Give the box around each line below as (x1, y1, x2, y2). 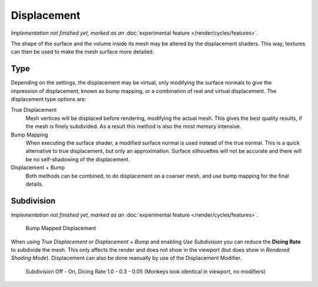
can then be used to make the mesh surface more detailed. (11, 48, 154, 55)
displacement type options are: (11, 96, 87, 103)
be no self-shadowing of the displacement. (25, 156, 130, 163)
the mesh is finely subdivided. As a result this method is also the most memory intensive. (25, 123, 241, 130)
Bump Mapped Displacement (25, 225, 97, 232)
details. (25, 180, 44, 188)
